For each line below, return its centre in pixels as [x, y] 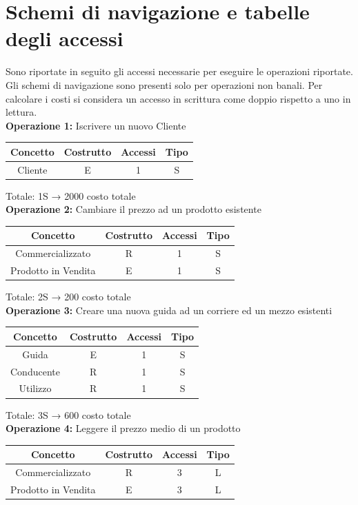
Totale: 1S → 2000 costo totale [71, 195]
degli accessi [64, 38]
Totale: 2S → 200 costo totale [68, 297]
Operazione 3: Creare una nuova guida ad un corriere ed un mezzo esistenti [169, 310]
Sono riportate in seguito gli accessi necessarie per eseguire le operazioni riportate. [179, 71]
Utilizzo [35, 388]
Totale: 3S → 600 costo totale [68, 414]
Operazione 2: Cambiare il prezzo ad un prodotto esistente [133, 209]
